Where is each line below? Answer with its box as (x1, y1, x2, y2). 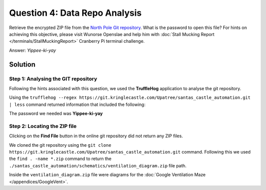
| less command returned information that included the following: (9, 101, 146, 107)
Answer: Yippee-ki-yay (9, 47, 56, 53)
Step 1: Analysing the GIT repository (9, 75, 98, 82)
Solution (9, 60, 35, 68)
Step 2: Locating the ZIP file (9, 123, 77, 129)
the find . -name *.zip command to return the (9, 156, 112, 162)
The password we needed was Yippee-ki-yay (9, 111, 103, 117)
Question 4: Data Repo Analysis (9, 7, 142, 18)
